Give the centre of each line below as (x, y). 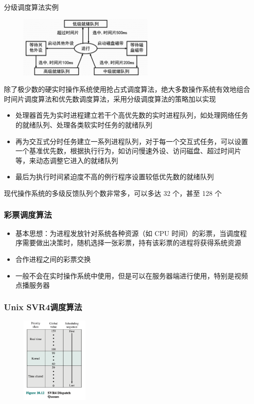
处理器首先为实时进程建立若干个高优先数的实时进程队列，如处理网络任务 (132, 115)
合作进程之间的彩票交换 (53, 259)
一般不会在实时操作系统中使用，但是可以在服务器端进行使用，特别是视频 (132, 275)
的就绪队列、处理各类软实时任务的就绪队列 (84, 124)
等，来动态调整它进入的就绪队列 (67, 160)
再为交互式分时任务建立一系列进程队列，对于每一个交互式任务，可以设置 (132, 141)
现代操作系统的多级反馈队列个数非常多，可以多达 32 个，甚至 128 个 (113, 193)
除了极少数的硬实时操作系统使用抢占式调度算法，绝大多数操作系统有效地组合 (127, 89)
